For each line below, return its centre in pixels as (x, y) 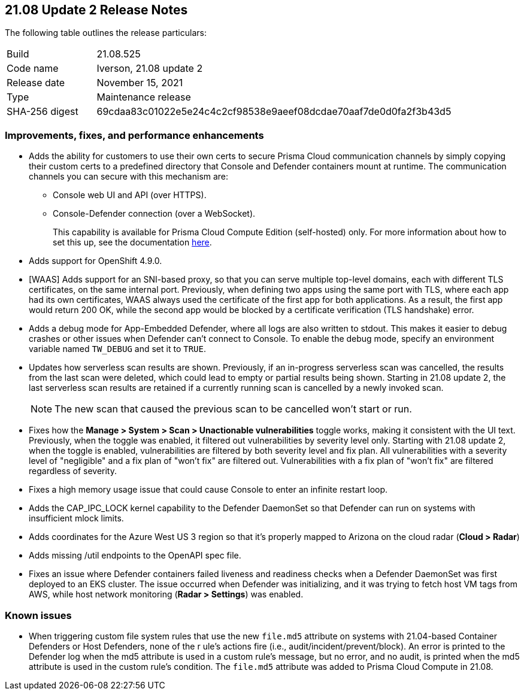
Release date (36, 83)
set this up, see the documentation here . (132, 242)
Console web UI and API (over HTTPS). (130, 195)
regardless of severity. (73, 471)
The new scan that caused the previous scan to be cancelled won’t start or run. (233, 409)
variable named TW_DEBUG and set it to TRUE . (117, 349)
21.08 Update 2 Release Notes (96, 10)
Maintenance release (144, 97)
